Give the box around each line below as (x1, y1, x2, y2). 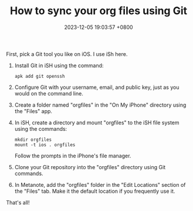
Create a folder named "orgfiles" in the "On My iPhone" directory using (14, 101, 187, 108)
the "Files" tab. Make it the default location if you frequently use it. (14, 187, 175, 194)
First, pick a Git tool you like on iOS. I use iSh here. (6, 50, 128, 57)
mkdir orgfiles (14, 137, 52, 143)
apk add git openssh (14, 73, 65, 79)
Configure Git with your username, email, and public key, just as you (14, 84, 180, 91)
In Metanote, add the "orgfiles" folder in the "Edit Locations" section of (14, 181, 186, 188)
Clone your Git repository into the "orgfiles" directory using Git (14, 163, 166, 170)
